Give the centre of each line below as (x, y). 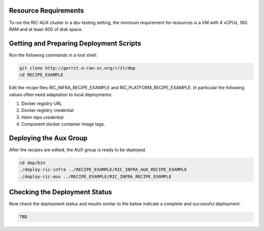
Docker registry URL (42, 103)
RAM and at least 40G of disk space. (46, 29)
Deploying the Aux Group (48, 138)
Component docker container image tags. (63, 124)
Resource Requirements (46, 11)
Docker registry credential (48, 110)
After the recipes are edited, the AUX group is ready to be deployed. (78, 150)
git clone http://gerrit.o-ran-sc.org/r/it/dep (77, 68)
